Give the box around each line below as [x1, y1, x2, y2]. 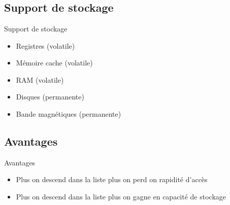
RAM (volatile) [16, 74, 64, 85]
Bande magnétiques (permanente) [16, 108, 121, 119]
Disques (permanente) [16, 91, 84, 102]
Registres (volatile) [16, 40, 75, 51]
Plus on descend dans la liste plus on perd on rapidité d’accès [16, 174, 208, 185]
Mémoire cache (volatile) [16, 57, 93, 68]
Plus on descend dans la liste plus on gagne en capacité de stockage [16, 191, 226, 201]
